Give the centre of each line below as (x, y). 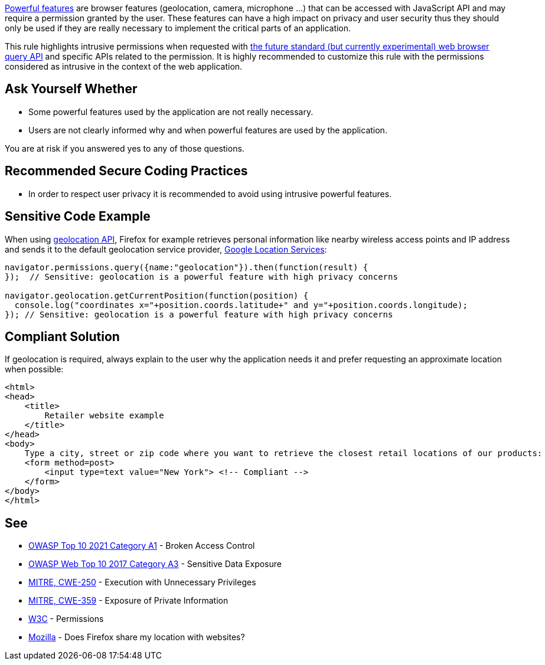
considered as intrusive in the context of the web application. (124, 66)
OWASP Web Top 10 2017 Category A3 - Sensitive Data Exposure (155, 564)
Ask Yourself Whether (71, 89)
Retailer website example (104, 416)
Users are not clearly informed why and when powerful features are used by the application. (208, 130)
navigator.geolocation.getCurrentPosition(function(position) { (157, 295)
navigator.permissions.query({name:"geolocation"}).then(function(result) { (187, 267)
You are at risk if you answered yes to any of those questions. (125, 148)
